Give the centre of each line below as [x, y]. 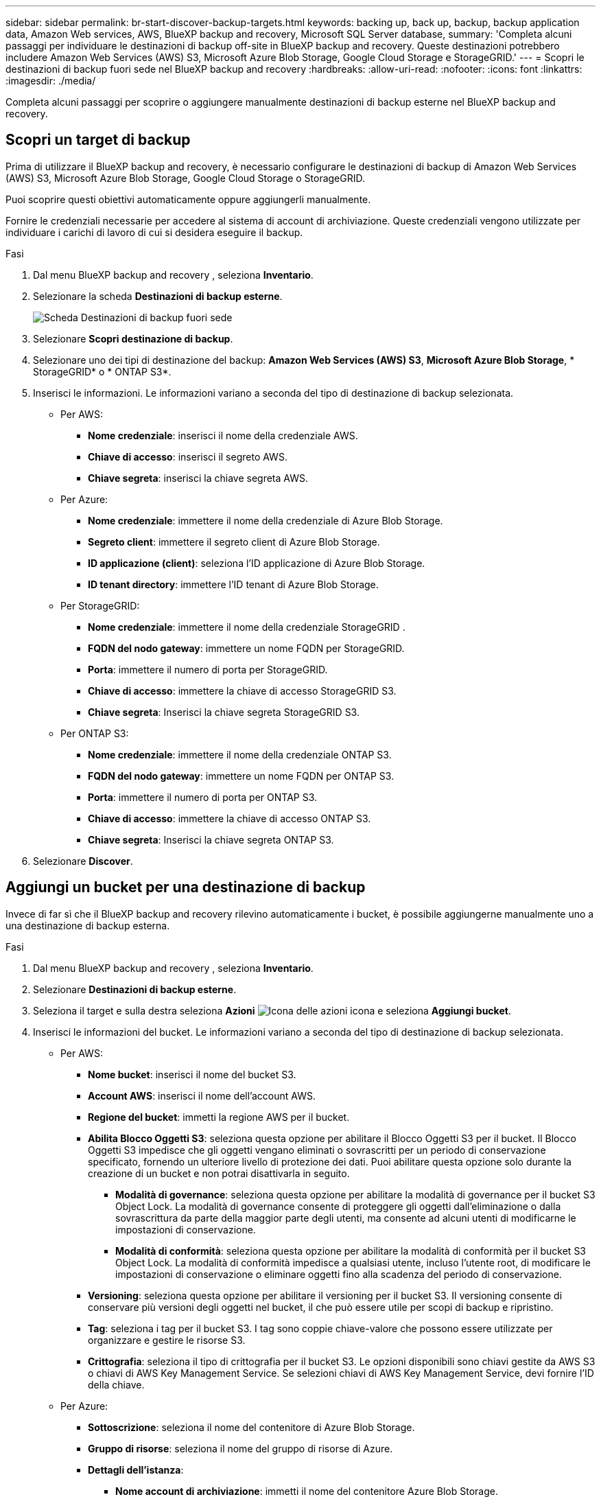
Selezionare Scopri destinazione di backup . [133, 338]
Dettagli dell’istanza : [136, 1469]
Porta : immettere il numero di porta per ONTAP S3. [203, 797]
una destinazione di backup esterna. [88, 925]
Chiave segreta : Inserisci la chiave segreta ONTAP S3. [211, 839]
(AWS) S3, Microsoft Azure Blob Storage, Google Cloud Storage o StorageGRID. [186, 178]
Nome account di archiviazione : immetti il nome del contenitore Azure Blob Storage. [307, 1491]
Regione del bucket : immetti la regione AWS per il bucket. [219, 1117]
